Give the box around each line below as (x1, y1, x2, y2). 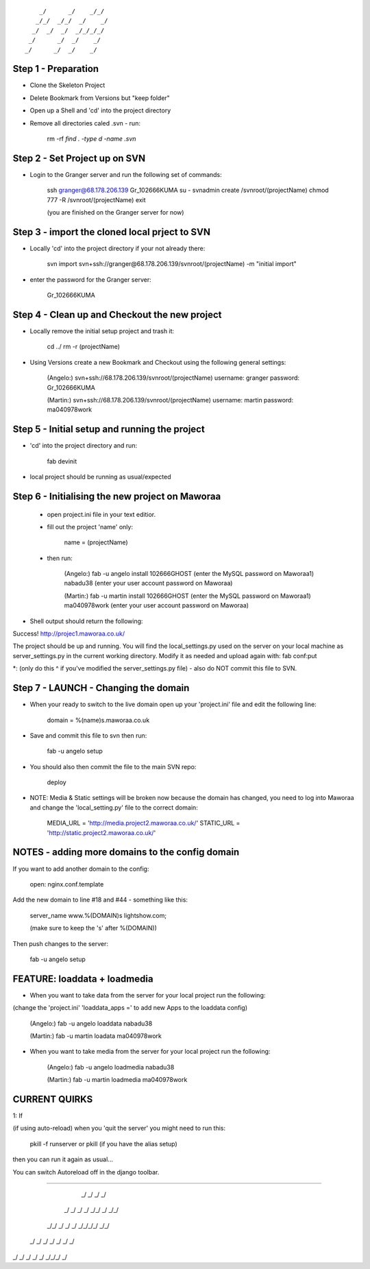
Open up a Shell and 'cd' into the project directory (29, 106, 171, 114)
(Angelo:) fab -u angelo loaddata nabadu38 (29, 1019, 153, 1028)
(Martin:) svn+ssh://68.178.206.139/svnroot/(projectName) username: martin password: (47, 396, 294, 404)
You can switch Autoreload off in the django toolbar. (12, 1168, 160, 1176)
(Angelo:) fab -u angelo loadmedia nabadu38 (47, 1063, 175, 1071)
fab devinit (47, 457, 77, 466)
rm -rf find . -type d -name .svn (47, 134, 136, 143)
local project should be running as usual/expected (29, 473, 171, 481)
